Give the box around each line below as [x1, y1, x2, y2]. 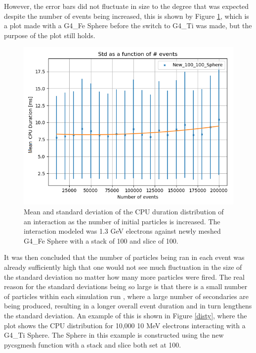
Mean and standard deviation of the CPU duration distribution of [24, 206, 224, 216]
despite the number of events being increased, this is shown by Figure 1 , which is [4, 10, 249, 21]
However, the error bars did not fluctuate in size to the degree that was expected [4, 1, 249, 11]
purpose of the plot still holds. [4, 30, 95, 40]
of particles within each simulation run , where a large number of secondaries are [4, 291, 249, 301]
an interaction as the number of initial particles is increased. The [24, 216, 220, 226]
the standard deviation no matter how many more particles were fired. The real [4, 271, 245, 282]
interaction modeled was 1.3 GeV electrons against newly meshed [24, 226, 221, 236]
